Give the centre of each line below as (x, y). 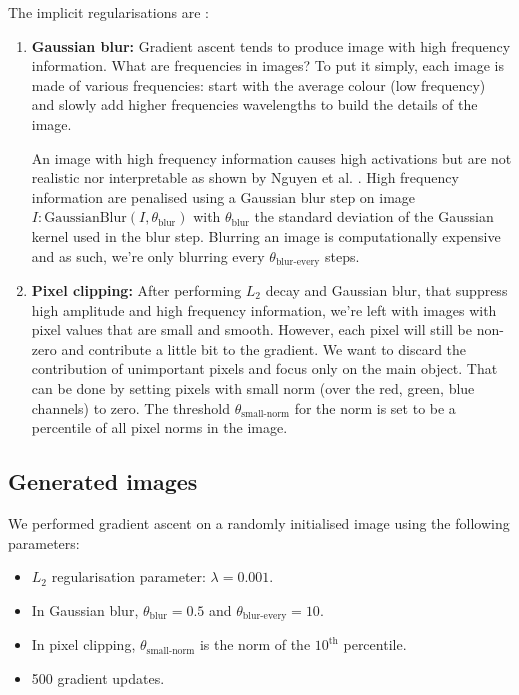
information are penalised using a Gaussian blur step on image (223, 196)
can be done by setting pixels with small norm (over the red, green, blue (253, 387)
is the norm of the (255, 644)
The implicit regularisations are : (108, 12)
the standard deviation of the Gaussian (374, 216)
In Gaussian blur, (85, 609)
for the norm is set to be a (375, 407)
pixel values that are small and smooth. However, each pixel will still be (251, 329)
